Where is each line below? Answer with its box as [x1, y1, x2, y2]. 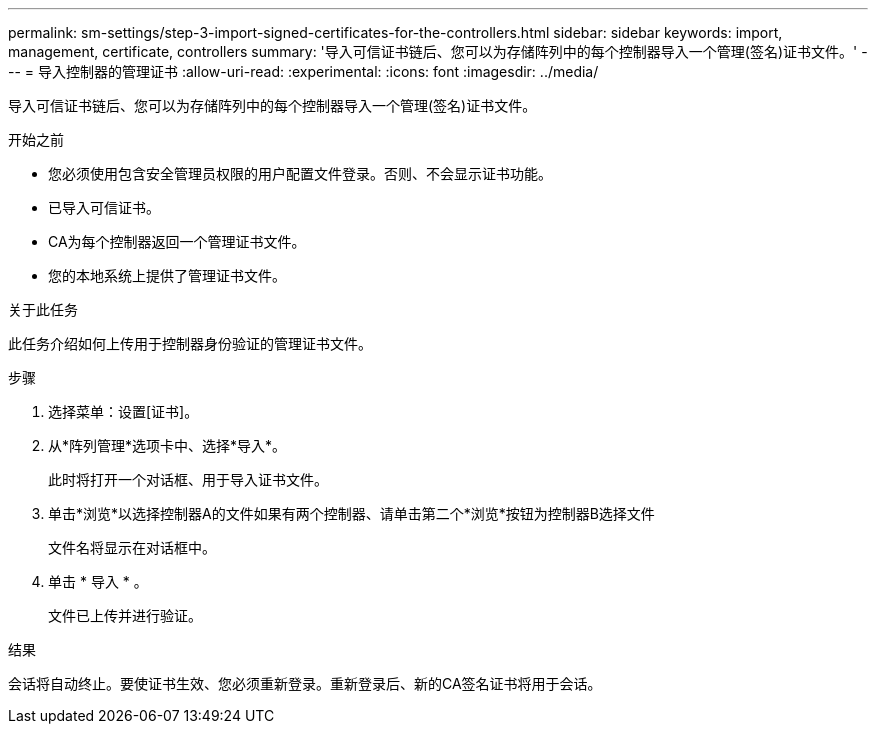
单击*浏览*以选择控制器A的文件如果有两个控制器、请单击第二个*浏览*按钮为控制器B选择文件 [48, 505, 655, 522]
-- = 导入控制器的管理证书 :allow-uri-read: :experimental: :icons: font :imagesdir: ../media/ [8, 63, 599, 80]
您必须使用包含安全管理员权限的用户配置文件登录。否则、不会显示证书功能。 [48, 165, 552, 182]
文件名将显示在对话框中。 [48, 539, 216, 556]
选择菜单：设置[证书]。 [48, 403, 199, 420]
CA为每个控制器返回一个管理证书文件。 [48, 233, 306, 250]
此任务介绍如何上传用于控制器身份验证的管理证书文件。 [8, 335, 372, 352]
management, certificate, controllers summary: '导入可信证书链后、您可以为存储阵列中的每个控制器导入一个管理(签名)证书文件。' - [8, 43, 868, 60]
